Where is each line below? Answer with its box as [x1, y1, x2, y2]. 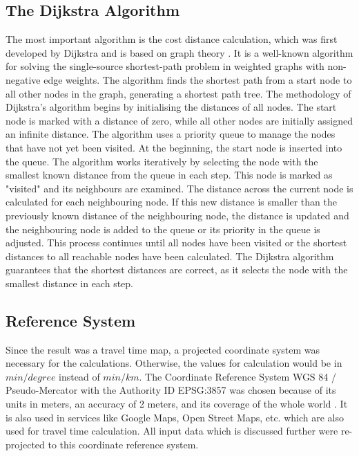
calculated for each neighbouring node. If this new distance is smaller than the [6, 194, 337, 209]
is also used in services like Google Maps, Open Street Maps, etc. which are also [6, 410, 344, 424]
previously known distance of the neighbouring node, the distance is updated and [6, 208, 349, 222]
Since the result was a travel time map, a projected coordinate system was [6, 342, 320, 356]
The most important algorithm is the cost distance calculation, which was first [6, 32, 338, 46]
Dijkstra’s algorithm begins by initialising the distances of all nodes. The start [6, 100, 337, 114]
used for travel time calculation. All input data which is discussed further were [6, 423, 338, 438]
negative [6, 72, 41, 86]
